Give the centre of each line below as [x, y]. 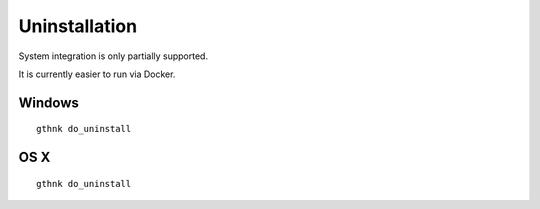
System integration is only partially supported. [113, 56]
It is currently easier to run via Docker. [97, 74]
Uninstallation [78, 26]
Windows [48, 102]
